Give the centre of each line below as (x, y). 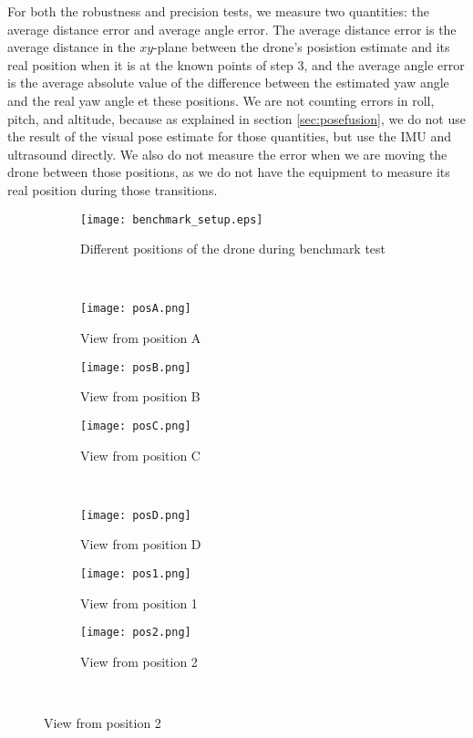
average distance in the (72, 47)
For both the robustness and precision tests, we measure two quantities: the (218, 11)
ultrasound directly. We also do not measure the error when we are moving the (227, 154)
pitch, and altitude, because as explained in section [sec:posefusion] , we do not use (236, 118)
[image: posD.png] (136, 515)
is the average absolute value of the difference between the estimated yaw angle (228, 83)
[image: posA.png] (136, 309)
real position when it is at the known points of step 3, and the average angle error (236, 64)
